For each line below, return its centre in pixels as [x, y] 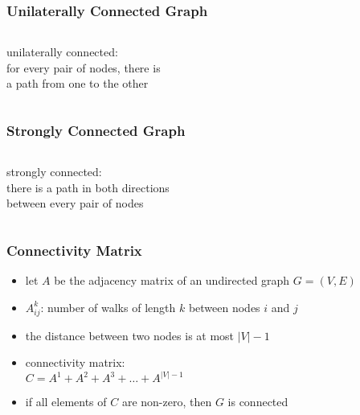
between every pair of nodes [75, 203]
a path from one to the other [78, 83]
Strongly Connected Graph [96, 130]
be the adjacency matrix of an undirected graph [172, 280]
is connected [258, 402]
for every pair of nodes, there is [84, 67]
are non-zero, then [167, 402]
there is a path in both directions [88, 187]
